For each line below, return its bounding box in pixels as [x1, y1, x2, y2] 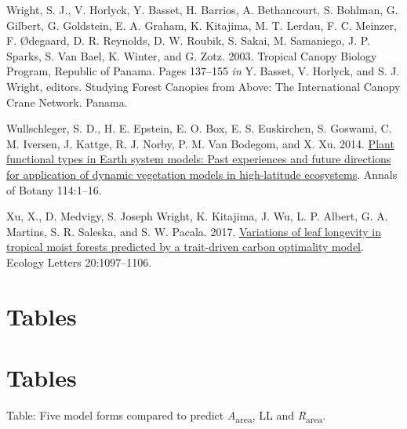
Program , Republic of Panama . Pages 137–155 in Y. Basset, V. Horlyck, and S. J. [6, 63, 400, 79]
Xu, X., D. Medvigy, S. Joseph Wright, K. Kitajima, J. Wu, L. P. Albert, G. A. [6, 208, 388, 224]
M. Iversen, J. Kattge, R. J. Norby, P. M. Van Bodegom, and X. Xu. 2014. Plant [6, 135, 394, 151]
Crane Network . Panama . [6, 93, 128, 110]
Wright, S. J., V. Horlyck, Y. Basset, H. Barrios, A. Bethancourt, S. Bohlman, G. [6, 2, 398, 17]
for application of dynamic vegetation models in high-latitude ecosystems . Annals [6, 165, 398, 182]
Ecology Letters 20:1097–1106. [6, 253, 152, 270]
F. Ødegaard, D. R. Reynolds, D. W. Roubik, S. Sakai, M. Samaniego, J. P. [6, 32, 371, 49]
